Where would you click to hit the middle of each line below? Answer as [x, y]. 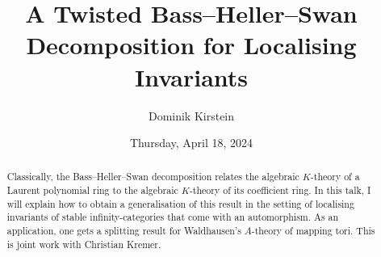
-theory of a [335, 177]
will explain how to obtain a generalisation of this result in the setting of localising [180, 203]
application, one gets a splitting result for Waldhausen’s [124, 231]
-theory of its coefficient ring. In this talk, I [280, 190]
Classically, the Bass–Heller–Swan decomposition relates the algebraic [153, 177]
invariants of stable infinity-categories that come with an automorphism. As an [173, 217]
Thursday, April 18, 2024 [191, 143]
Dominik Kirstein [191, 115]
